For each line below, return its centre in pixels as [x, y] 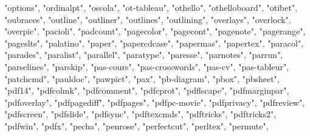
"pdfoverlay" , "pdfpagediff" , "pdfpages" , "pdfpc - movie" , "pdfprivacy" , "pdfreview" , [155, 102]
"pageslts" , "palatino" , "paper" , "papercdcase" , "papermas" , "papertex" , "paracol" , [154, 43]
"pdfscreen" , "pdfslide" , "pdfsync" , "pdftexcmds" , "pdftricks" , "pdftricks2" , [140, 114]
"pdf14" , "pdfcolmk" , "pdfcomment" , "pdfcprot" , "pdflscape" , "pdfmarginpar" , [147, 90]
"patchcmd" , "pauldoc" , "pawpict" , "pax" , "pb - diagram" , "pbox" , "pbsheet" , [142, 78]
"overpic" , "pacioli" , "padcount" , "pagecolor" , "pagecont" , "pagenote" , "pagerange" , [155, 31]
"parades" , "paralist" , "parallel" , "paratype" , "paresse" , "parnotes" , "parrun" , [144, 55]
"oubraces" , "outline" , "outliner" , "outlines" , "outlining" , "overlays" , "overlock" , [148, 19]
